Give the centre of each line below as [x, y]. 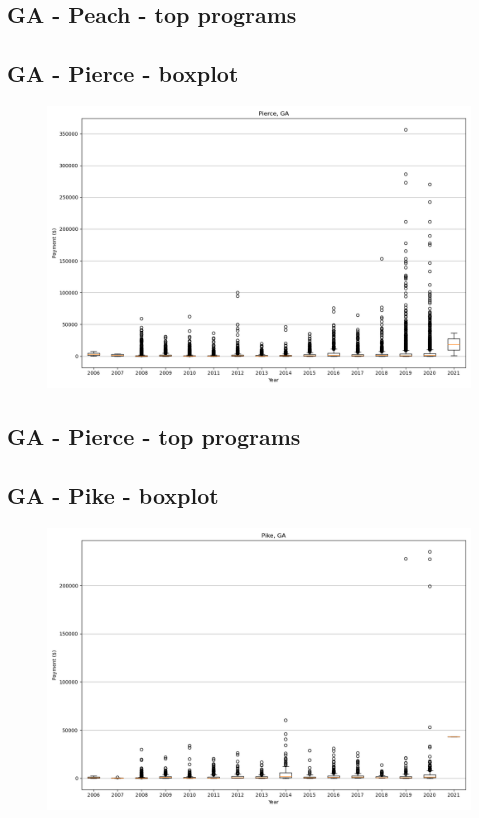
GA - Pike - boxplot [113, 495]
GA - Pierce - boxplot [123, 73]
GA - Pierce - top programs [154, 436]
